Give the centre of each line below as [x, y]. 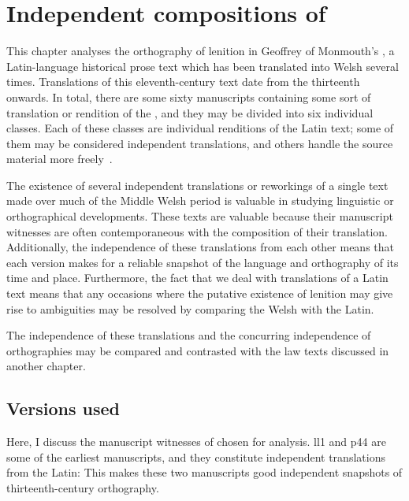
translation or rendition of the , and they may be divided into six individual [190, 112]
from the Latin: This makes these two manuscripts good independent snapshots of [204, 472]
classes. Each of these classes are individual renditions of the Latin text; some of [200, 128]
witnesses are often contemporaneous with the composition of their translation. [197, 231]
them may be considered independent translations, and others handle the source [200, 143]
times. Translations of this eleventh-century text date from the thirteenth [183, 82]
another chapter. [46, 366]
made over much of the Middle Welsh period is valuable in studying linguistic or [200, 200]
